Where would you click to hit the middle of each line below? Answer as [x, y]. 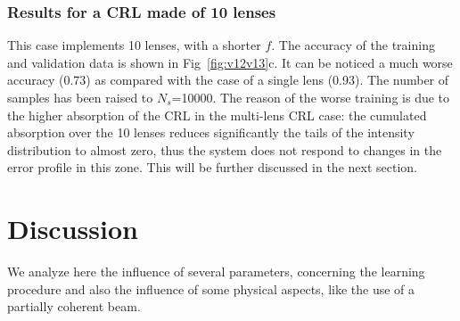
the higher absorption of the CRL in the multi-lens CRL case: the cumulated [217, 115]
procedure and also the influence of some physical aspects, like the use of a [211, 288]
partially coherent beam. [74, 306]
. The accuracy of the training [353, 45]
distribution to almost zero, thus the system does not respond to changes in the [225, 149]
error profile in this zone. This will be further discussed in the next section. [212, 167]
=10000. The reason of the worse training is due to [311, 97]
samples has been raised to [80, 97]
